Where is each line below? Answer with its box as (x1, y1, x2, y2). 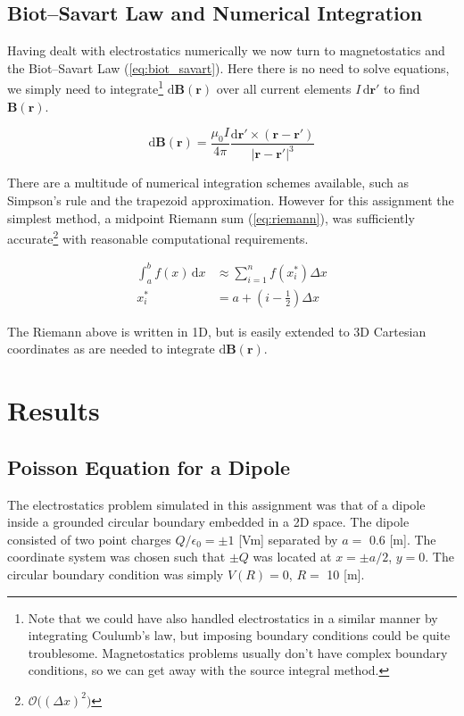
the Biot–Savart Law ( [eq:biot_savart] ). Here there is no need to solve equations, (7, 58, 450, 77)
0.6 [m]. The (369, 529, 436, 548)
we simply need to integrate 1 (7, 77, 164, 98)
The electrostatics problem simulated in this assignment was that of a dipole (7, 495, 426, 513)
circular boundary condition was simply (7, 564, 224, 583)
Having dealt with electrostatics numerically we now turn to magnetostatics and (7, 41, 445, 60)
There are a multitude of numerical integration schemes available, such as (7, 173, 409, 192)
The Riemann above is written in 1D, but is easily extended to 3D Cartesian (7, 321, 427, 340)
